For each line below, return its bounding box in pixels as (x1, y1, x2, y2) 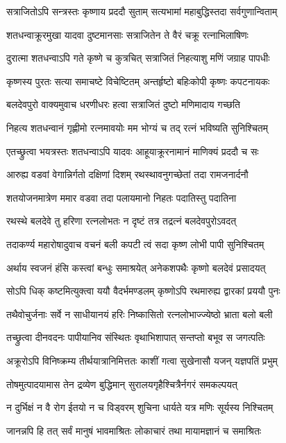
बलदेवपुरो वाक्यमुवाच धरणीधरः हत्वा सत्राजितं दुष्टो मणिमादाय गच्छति (6, 97, 240, 112)
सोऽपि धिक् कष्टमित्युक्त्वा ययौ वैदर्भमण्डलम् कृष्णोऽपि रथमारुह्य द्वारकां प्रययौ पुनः (6, 284, 280, 298)
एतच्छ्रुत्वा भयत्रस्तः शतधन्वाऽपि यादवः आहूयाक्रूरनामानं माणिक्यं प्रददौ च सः (6, 144, 259, 158)
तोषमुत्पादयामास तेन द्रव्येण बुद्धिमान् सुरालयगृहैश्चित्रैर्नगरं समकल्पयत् (6, 376, 237, 391)
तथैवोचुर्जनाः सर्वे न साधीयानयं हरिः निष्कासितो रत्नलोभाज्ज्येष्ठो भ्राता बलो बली (6, 306, 273, 321)
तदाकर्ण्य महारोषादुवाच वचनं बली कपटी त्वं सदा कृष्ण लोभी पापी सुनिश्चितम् (6, 236, 264, 251)
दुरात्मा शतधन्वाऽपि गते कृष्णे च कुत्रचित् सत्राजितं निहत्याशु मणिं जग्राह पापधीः (6, 51, 270, 65)
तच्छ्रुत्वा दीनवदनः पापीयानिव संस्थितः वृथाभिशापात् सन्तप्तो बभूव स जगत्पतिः (6, 330, 265, 345)
